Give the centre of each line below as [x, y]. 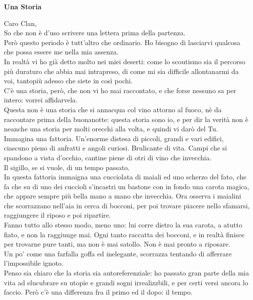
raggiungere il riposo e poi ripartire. [57, 215]
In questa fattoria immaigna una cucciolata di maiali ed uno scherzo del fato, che [125, 177]
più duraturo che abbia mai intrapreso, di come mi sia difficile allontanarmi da [121, 71]
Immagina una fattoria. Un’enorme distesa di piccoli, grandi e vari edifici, [114, 138]
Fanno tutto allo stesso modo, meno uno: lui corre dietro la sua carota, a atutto [123, 225]
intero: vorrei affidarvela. [41, 100]
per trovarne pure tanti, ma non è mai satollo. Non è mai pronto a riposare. [117, 244]
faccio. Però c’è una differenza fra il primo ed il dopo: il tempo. [98, 292]
